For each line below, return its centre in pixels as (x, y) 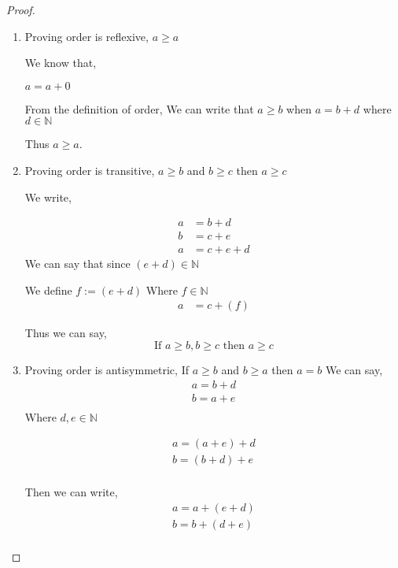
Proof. (21, 9)
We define (48, 290)
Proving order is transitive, (90, 170)
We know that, (61, 63)
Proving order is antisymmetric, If (107, 370)
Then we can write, (71, 492)
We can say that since (77, 264)
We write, (48, 197)
